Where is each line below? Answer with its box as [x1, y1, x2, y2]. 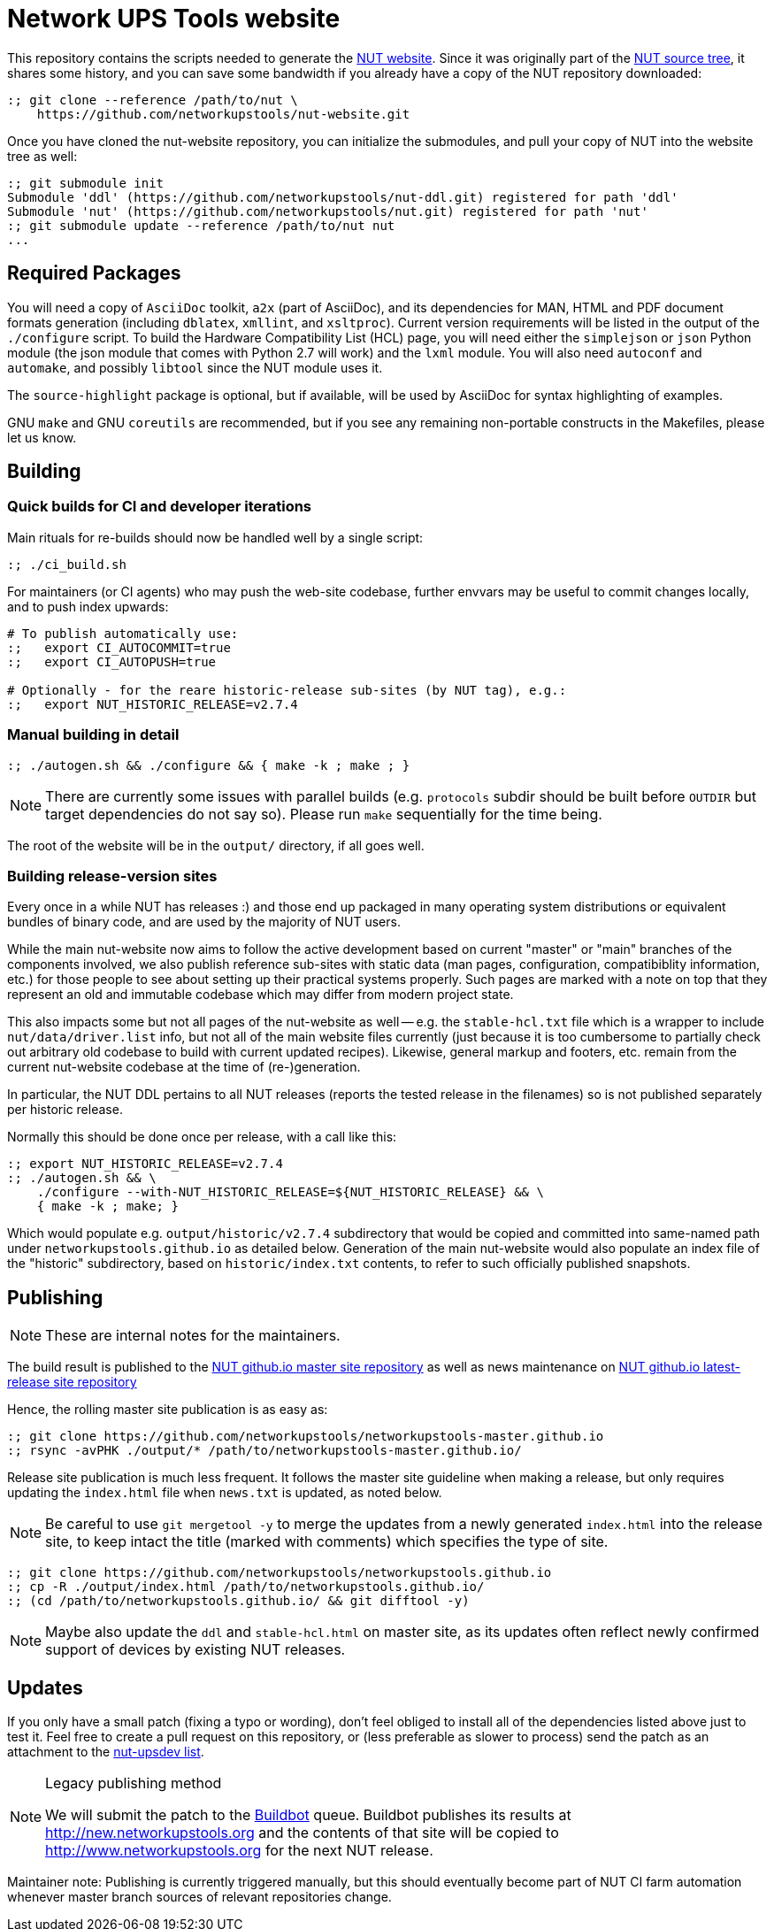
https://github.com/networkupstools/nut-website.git [36, 106, 410, 121]
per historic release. [7, 1102, 123, 1118]
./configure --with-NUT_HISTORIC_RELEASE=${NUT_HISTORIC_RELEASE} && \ [36, 1185, 544, 1200]
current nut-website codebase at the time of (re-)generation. [7, 1059, 361, 1075]
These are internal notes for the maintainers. [45, 1326, 341, 1345]
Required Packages [7, 262, 181, 285]
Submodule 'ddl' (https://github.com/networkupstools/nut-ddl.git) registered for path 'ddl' [7, 189, 678, 204]
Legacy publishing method [45, 1774, 222, 1792]
